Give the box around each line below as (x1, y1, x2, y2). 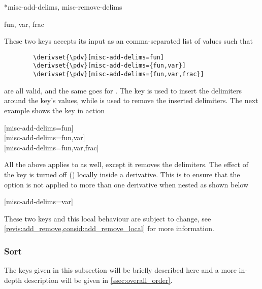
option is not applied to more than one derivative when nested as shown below (4, 179, 249, 189)
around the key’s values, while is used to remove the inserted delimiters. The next (4, 95, 258, 106)
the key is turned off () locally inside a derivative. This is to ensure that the (4, 169, 240, 179)
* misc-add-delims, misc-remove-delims (4, 2, 122, 12)
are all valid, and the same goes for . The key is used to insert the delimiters (4, 85, 242, 95)
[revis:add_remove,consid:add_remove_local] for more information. (4, 223, 214, 234)
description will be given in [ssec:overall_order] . (24, 274, 173, 285)
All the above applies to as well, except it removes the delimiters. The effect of (4, 159, 248, 170)
